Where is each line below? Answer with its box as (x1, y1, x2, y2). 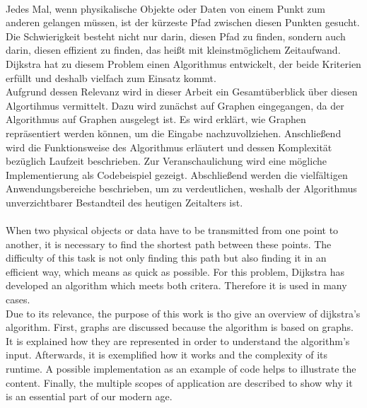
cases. (6, 292, 30, 307)
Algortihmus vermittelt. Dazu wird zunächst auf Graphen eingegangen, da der (6, 98, 344, 112)
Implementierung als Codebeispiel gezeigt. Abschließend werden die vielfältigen (6, 167, 348, 182)
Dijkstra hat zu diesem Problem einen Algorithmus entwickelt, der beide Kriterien (6, 56, 361, 71)
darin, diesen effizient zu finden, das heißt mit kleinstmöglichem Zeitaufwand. (6, 42, 341, 57)
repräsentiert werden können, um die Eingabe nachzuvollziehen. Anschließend (6, 125, 342, 140)
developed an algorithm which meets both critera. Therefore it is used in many (6, 278, 347, 293)
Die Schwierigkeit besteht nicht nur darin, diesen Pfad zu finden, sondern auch (6, 28, 346, 43)
